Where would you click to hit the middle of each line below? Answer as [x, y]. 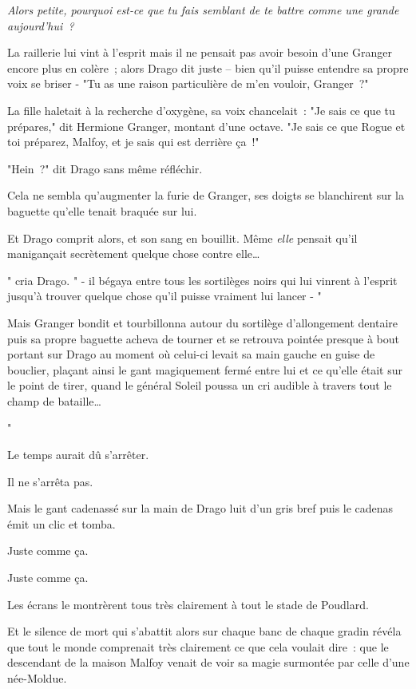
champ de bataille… [54, 400]
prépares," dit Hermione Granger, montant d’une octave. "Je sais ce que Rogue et [206, 126]
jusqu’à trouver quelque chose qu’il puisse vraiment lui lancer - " [164, 296]
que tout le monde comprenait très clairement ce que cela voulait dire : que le [198, 646]
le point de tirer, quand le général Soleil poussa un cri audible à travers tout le [200, 385]
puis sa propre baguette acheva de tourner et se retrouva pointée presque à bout [203, 338]
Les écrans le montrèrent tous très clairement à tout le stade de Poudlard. [188, 604]
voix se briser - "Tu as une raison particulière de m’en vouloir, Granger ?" [188, 83]
